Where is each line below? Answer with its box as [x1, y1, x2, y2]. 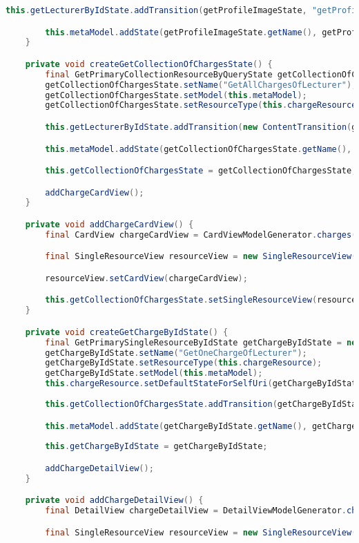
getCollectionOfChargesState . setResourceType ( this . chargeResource [45, 100, 357, 111]
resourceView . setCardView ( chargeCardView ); [45, 273, 248, 283]
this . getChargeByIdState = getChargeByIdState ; [45, 441, 268, 452]
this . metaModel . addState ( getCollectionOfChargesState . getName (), [45, 144, 352, 154]
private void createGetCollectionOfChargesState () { [25, 59, 273, 69]
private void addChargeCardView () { [25, 219, 194, 229]
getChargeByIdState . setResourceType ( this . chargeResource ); [45, 358, 322, 368]
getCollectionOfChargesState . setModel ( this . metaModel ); [45, 90, 307, 100]
